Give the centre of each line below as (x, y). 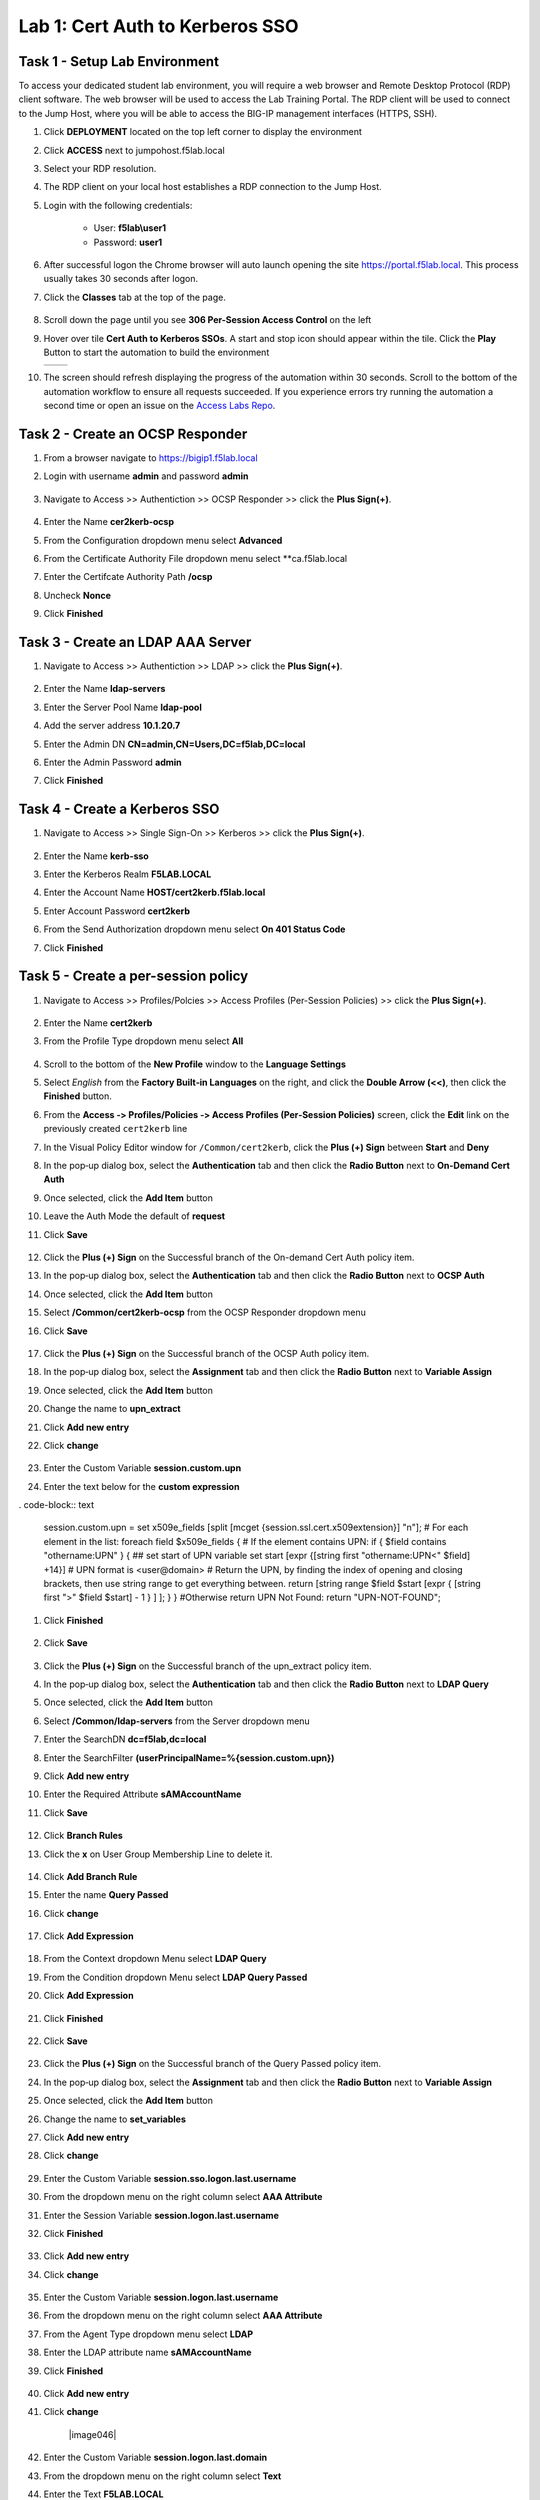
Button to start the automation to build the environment (156, 352)
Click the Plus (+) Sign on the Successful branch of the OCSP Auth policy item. (206, 1353)
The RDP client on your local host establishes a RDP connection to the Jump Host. (212, 187)
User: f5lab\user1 (130, 228)
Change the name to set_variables (115, 2119)
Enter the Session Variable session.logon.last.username (161, 2215)
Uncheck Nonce (77, 595)
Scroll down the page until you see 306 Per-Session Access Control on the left (207, 320)
